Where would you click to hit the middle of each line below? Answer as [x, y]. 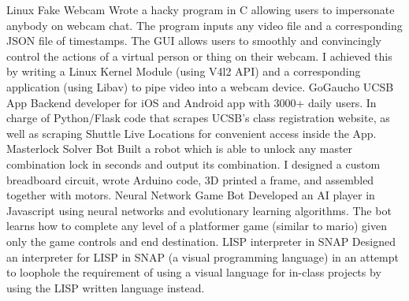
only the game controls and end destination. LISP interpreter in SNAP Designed [201, 241]
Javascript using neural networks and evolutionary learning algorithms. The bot [199, 210]
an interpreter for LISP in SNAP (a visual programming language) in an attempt [203, 256]
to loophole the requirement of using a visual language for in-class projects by [194, 272]
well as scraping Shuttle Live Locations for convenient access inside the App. [191, 133]
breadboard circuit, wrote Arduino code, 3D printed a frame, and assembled [190, 179]
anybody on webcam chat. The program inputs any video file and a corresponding [204, 25]
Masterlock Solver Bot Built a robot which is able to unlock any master [180, 149]
